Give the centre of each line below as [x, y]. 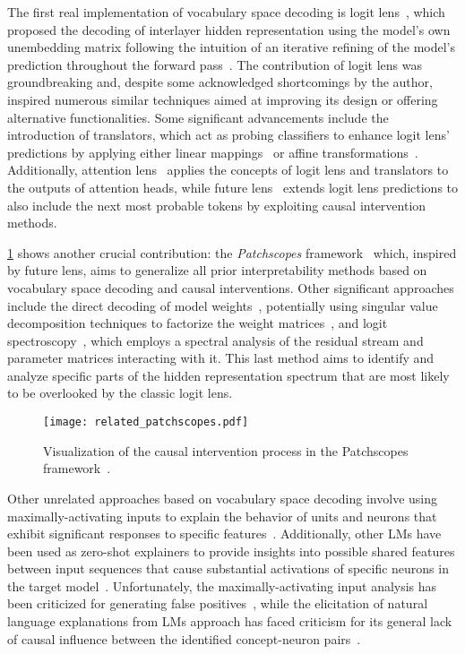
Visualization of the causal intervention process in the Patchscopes [226, 450]
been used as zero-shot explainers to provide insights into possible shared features [231, 551]
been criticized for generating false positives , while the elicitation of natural [218, 603]
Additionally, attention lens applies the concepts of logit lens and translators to [228, 170]
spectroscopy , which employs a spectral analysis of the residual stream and [215, 340]
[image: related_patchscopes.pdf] [146, 422]
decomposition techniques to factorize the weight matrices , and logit [198, 323]
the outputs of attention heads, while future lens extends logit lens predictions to [233, 187]
